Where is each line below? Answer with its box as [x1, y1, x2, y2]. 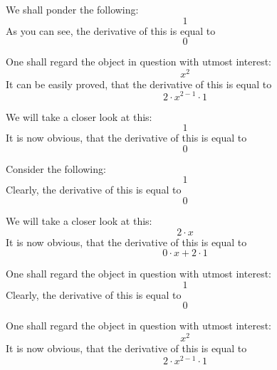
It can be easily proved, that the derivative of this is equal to [6, 76, 272, 91]
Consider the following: [6, 161, 106, 176]
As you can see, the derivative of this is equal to [6, 23, 216, 38]
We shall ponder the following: [6, 2, 139, 16]
